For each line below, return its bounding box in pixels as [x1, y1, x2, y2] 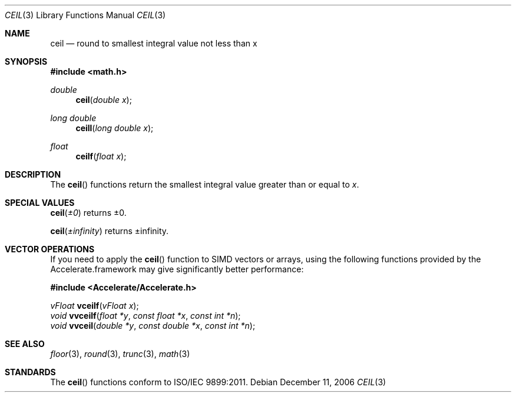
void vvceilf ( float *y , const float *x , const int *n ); [50, 311, 241, 321]
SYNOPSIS [5, 56, 48, 66]
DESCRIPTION [5, 169, 61, 179]
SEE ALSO [5, 339, 45, 349]
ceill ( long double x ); [75, 123, 154, 133]
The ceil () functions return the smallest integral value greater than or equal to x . [50, 179, 359, 189]
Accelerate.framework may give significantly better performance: [50, 264, 304, 274]
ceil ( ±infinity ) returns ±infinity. [50, 226, 169, 236]
